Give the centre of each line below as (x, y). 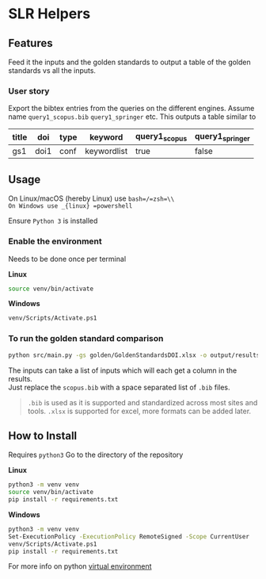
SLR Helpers (49, 14)
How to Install (43, 436)
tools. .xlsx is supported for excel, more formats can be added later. (139, 411)
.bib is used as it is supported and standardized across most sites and (142, 402)
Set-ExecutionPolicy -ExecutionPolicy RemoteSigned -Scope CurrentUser (129, 536)
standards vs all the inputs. (52, 71)
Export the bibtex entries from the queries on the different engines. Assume (131, 109)
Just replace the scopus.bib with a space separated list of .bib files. (120, 387)
